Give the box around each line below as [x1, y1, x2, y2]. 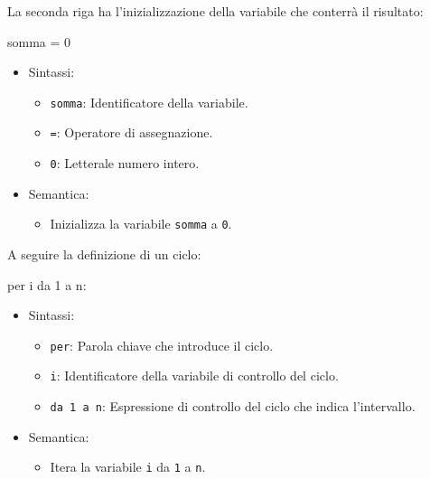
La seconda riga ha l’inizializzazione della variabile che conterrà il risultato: [7, 2, 424, 20]
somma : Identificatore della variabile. [50, 92, 248, 111]
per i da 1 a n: [7, 275, 87, 294]
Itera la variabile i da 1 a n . [50, 457, 206, 476]
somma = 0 [7, 32, 71, 51]
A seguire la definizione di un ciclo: [7, 245, 201, 263]
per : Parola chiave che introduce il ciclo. [50, 335, 274, 354]
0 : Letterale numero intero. [50, 154, 200, 173]
